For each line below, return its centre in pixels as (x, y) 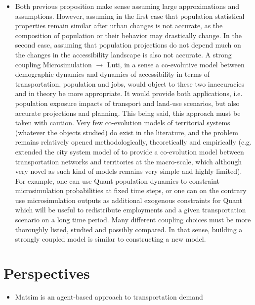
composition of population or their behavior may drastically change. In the (128, 35)
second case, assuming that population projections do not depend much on (128, 45)
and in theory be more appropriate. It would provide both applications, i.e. (129, 93)
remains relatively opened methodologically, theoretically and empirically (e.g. (133, 142)
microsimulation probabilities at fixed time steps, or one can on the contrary (131, 190)
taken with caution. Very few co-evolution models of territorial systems (123, 123)
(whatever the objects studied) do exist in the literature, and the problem (127, 132)
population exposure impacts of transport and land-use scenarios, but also (127, 103)
